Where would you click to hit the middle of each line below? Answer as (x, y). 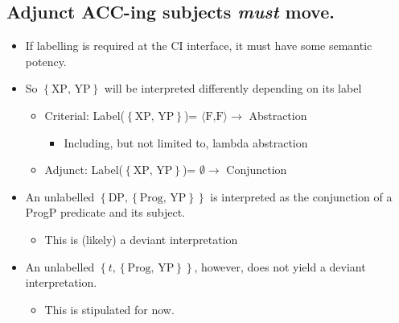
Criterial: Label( (85, 115)
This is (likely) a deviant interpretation (141, 239)
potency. (46, 61)
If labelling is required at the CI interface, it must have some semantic (199, 46)
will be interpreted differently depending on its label (233, 88)
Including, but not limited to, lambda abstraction (186, 142)
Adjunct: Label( (84, 170)
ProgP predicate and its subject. (105, 212)
